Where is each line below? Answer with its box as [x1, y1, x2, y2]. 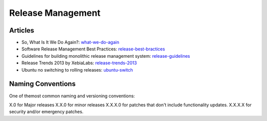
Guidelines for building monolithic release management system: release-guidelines [21, 53, 190, 59]
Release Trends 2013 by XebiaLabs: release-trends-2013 [21, 60, 137, 66]
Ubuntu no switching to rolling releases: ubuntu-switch [21, 67, 133, 73]
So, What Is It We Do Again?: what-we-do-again [21, 40, 120, 45]
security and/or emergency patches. [9, 109, 84, 115]
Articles [9, 26, 35, 35]
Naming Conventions [9, 80, 76, 88]
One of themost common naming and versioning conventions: [9, 93, 135, 99]
